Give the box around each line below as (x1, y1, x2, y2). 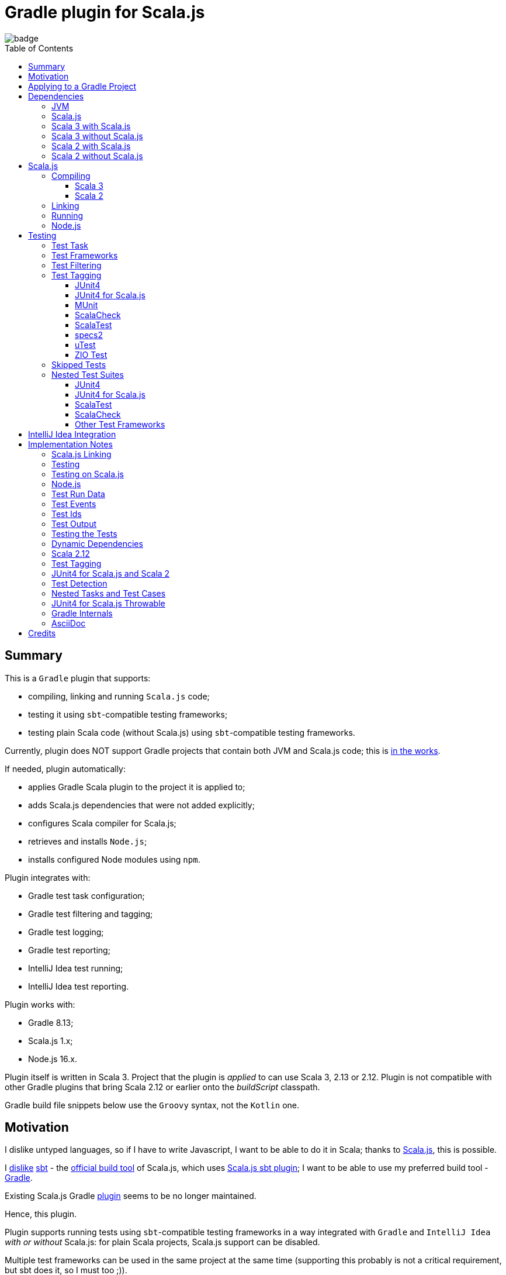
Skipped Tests (51, 359, 106, 370)
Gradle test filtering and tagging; (28, 908, 153, 919)
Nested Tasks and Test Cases (51, 588, 166, 598)
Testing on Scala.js (51, 468, 124, 479)
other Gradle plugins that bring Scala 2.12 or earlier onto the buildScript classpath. (5, 1081, 320, 1092)
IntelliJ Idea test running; (28, 963, 123, 973)
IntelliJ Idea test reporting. (28, 981, 129, 991)
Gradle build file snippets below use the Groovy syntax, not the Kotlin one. (5, 1100, 300, 1110)
